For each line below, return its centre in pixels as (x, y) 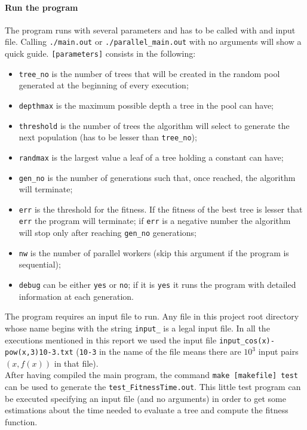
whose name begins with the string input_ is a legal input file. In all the (137, 328)
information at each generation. (76, 296)
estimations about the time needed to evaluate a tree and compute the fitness (147, 410)
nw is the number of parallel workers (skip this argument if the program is (154, 252)
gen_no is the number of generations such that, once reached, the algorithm (157, 177)
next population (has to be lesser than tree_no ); (108, 137)
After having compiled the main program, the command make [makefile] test (151, 375)
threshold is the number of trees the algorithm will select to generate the (154, 125)
